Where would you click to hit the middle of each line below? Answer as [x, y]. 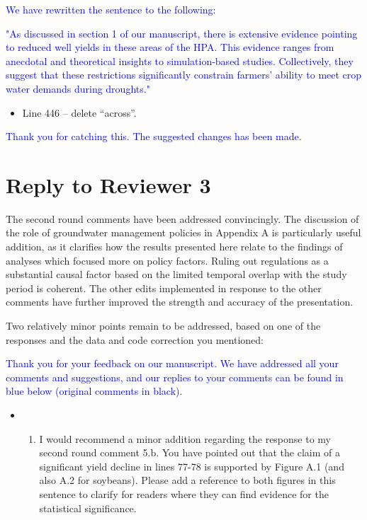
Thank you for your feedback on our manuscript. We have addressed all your [172, 363]
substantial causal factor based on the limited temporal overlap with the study [176, 274]
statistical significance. [88, 508]
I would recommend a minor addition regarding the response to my [185, 438]
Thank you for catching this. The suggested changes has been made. [154, 136]
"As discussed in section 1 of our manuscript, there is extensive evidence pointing [182, 33]
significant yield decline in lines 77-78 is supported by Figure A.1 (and [192, 466]
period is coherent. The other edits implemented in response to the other [164, 288]
